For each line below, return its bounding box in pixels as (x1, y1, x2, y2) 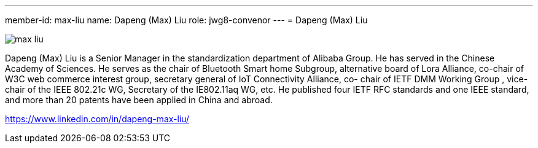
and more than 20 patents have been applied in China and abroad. (5, 95, 273, 105)
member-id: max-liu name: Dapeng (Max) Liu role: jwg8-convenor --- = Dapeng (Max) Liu (5, 15, 368, 25)
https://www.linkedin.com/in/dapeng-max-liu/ (5, 114, 190, 124)
